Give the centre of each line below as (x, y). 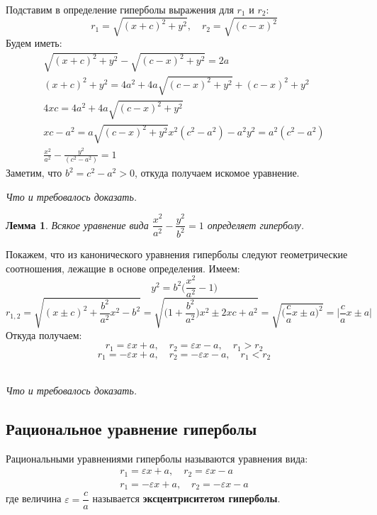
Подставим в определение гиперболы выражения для (120, 9)
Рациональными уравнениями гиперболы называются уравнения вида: (157, 458)
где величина (34, 498)
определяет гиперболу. (256, 225)
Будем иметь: (34, 43)
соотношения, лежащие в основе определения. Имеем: (123, 268)
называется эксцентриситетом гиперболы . (186, 498)
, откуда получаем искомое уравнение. (217, 173)
